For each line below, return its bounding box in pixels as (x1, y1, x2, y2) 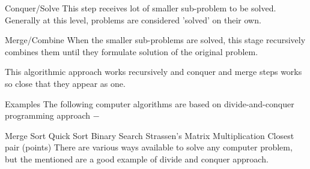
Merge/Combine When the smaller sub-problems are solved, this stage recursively (5, 34, 306, 46)
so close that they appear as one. (5, 77, 126, 89)
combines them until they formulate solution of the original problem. (5, 45, 258, 58)
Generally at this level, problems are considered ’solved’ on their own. (5, 13, 261, 26)
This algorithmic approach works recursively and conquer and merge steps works (5, 65, 302, 78)
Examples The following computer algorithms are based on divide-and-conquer (5, 97, 294, 110)
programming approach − (5, 109, 100, 122)
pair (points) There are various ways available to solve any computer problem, (5, 141, 293, 153)
